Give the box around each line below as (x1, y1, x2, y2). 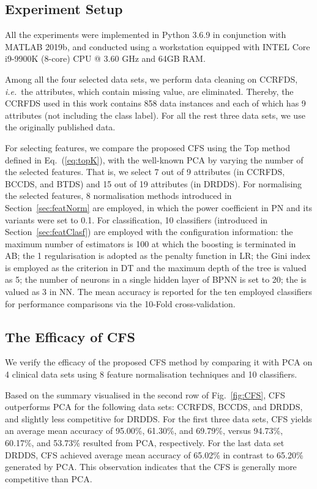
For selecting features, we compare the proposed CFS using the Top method (5, 141, 290, 154)
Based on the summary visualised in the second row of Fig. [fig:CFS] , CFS (5, 388, 285, 401)
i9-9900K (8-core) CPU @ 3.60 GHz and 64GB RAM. (5, 52, 206, 65)
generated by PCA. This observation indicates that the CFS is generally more (5, 460, 297, 473)
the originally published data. (5, 121, 116, 133)
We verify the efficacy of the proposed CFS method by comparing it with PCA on (5, 356, 313, 368)
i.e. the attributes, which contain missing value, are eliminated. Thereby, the (5, 84, 294, 97)
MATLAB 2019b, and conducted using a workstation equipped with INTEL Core (5, 40, 310, 53)
